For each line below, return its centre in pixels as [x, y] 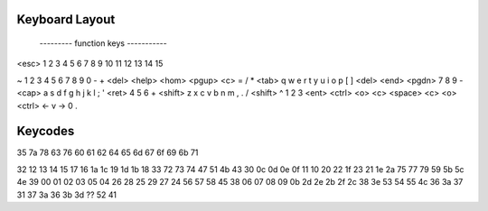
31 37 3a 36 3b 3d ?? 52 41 [67, 195]
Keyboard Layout [66, 19]
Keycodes [46, 131]
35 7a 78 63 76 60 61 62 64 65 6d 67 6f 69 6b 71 [108, 152]
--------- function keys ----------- [103, 43]
